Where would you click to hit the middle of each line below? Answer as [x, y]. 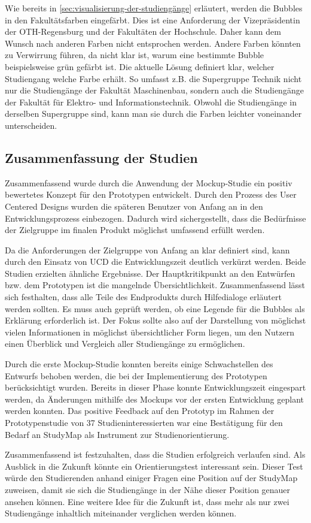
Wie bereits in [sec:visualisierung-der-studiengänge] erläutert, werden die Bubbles [154, 8]
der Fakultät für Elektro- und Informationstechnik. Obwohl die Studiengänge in [151, 102]
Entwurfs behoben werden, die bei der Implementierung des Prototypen [136, 375]
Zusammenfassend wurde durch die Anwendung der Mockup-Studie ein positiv [149, 182]
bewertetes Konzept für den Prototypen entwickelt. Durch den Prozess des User [151, 194]
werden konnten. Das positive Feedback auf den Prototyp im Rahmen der [140, 411]
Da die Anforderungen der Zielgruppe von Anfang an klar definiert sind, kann [147, 250]
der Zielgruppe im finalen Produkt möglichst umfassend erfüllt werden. [135, 230]
